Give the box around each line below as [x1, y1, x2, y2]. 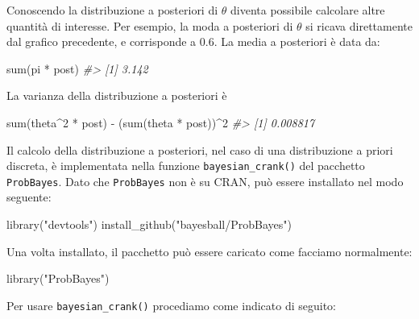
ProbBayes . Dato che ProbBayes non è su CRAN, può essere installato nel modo [6, 172, 404, 189]
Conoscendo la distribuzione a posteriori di [6, 2, 218, 18]
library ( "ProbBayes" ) [6, 270, 110, 287]
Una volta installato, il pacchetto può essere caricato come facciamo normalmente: [6, 242, 413, 259]
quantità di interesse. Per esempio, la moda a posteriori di [6, 17, 293, 34]
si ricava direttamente [305, 17, 413, 34]
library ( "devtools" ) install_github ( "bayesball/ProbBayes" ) [6, 216, 292, 233]
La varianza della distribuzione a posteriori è [6, 87, 227, 104]
